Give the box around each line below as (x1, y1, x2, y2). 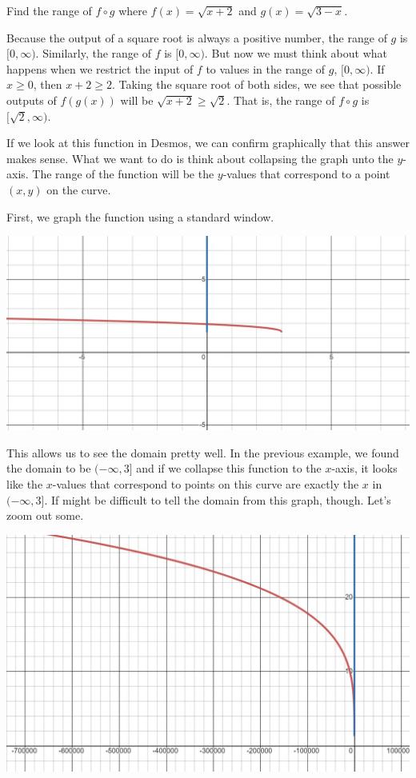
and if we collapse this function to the (136, 460, 322, 477)
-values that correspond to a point (222, 166, 390, 182)
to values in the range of (206, 60, 326, 77)
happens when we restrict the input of (6, 60, 194, 77)
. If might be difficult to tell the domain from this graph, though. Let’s (44, 491, 391, 508)
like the (6, 476, 43, 493)
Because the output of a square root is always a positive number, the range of (6, 29, 387, 46)
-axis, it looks (331, 460, 398, 477)
